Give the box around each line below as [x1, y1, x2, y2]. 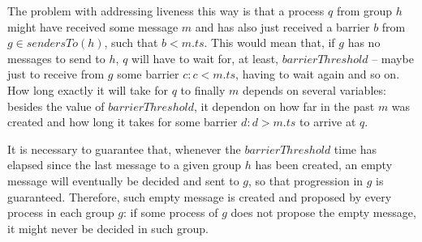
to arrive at [299, 113, 356, 130]
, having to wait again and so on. [235, 66, 400, 83]
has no [347, 34, 381, 51]
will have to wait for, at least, [131, 49, 278, 66]
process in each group [7, 204, 114, 221]
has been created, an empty [255, 156, 393, 173]
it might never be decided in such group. [7, 219, 209, 236]
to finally [180, 81, 226, 98]
